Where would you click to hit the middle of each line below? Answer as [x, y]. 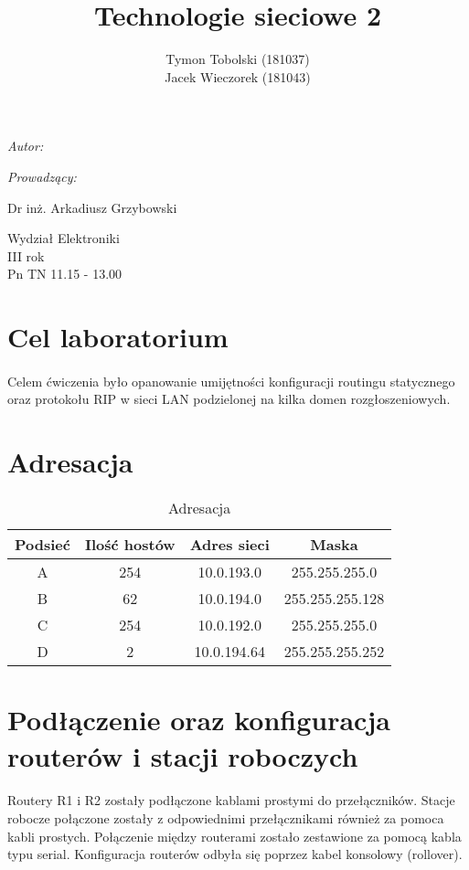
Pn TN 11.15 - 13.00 [65, 274]
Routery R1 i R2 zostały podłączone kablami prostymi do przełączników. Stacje [231, 800]
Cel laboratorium [118, 337]
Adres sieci [229, 545]
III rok [26, 255]
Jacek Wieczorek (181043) [238, 76]
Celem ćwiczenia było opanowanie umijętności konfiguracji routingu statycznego [231, 381]
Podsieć [43, 545]
